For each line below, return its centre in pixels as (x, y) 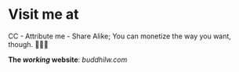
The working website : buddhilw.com (68, 59)
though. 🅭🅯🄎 (28, 44)
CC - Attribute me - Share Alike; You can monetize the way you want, (119, 36)
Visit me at (44, 14)
